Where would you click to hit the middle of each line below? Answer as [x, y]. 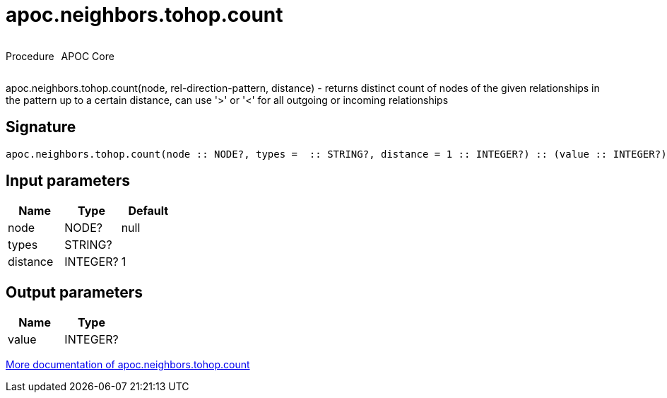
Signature [41, 127]
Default [148, 211]
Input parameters [68, 181]
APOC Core [88, 56]
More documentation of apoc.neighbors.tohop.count [128, 365]
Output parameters [74, 292]
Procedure [30, 56]
